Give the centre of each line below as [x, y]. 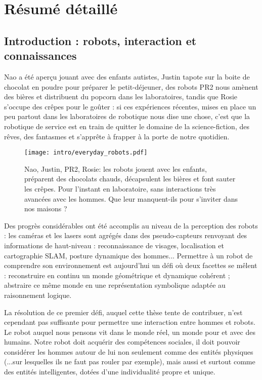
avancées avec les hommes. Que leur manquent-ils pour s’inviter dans [131, 198]
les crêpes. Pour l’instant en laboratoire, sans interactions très [120, 188]
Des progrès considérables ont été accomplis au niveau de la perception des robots [131, 225]
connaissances [40, 55]
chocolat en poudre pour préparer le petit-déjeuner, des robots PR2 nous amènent [131, 86]
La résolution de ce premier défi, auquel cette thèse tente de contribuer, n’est [123, 312]
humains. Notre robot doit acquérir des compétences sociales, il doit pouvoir [122, 342]
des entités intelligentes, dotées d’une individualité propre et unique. [110, 372]
